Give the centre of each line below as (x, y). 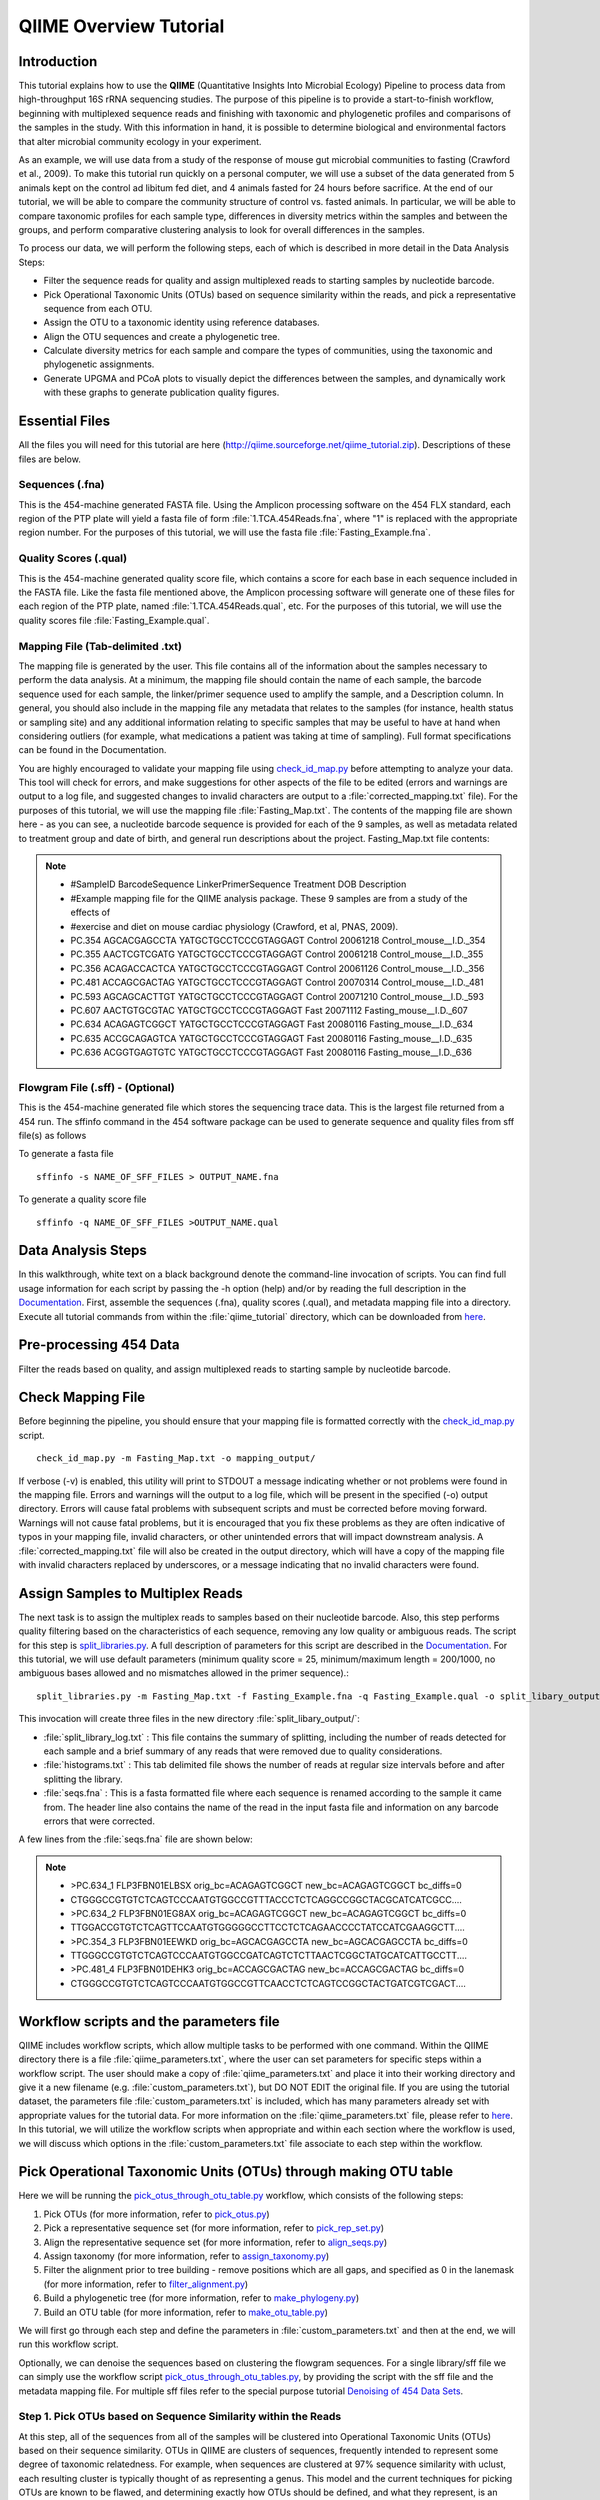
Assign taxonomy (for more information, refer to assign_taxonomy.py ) (186, 2256)
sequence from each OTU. (98, 308)
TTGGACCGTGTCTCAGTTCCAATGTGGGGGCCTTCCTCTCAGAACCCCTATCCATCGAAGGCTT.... (267, 1927)
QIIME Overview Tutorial (121, 26)
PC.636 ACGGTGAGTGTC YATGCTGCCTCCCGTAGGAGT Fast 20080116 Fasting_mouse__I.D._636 (271, 1052)
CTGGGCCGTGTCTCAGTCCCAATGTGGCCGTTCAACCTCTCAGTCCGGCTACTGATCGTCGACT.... (268, 1983)
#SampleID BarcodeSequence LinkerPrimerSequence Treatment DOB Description (238, 884)
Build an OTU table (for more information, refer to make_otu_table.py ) (186, 2312)
